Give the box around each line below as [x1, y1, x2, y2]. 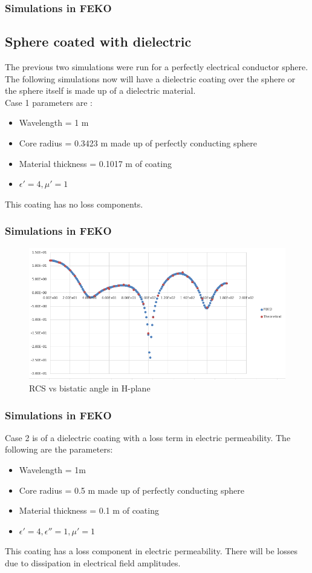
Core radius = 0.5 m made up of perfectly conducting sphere [19, 483, 244, 496]
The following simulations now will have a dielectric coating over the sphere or [5, 72, 296, 85]
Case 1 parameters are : [5, 96, 93, 108]
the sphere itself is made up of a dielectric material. [5, 84, 196, 97]
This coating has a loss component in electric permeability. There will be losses [5, 545, 297, 557]
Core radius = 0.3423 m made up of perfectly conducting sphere [19, 137, 257, 149]
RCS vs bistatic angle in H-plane [29, 382, 151, 395]
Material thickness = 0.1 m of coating [19, 504, 159, 517]
